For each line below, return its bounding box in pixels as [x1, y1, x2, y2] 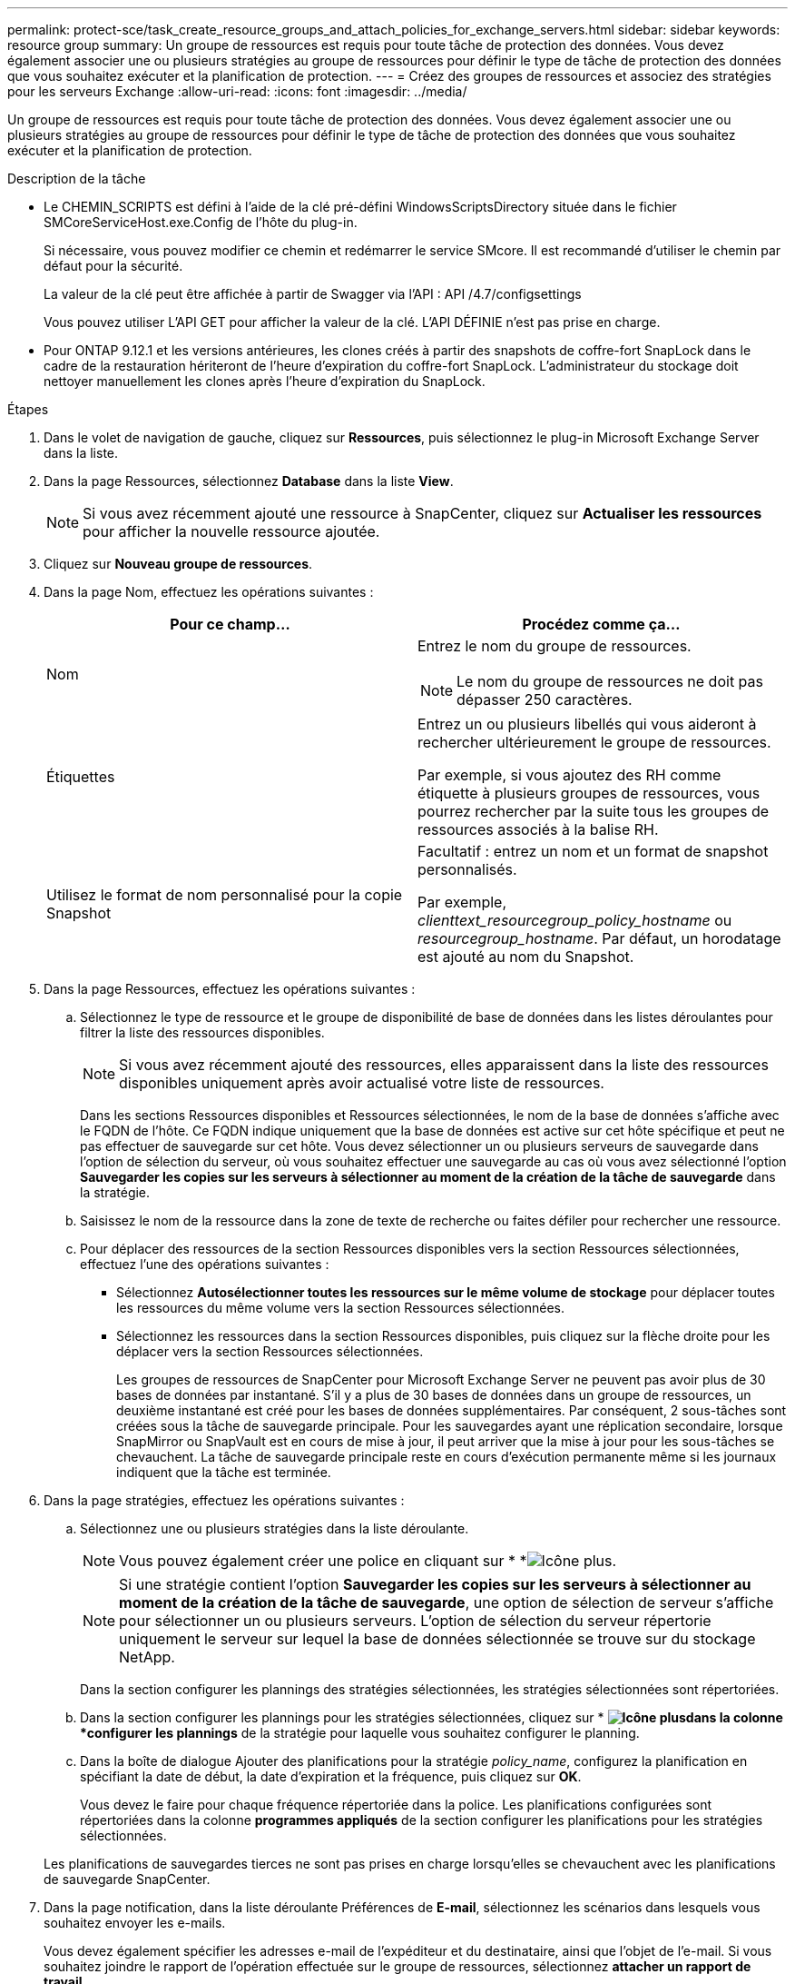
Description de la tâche [7, 171, 146, 186]
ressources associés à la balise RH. [417, 820, 659, 838]
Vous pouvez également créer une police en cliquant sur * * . [119, 1552, 617, 1570]
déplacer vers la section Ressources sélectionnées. [116, 1344, 424, 1359]
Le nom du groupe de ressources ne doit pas [456, 672, 763, 690]
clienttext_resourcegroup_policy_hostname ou [417, 911, 732, 929]
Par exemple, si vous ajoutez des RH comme [417, 766, 721, 784]
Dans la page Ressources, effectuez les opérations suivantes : [44, 981, 416, 997]
